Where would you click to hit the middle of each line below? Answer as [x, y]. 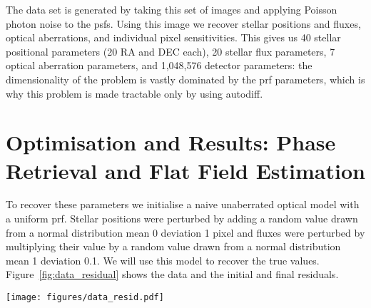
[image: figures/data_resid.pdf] [85, 298]
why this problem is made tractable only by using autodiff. [134, 93]
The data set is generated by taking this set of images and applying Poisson [172, 9]
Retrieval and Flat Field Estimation [185, 170]
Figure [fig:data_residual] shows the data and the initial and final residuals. [172, 274]
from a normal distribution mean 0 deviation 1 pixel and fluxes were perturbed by [185, 232]
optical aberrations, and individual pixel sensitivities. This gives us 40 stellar [173, 37]
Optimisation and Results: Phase [171, 142]
